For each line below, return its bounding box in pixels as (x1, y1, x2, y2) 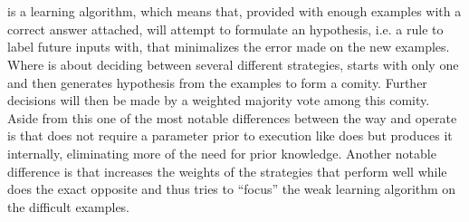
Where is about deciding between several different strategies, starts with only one (7, 54, 459, 73)
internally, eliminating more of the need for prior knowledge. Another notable (7, 143, 436, 162)
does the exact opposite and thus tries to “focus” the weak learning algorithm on (7, 179, 456, 198)
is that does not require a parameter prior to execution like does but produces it (7, 126, 453, 145)
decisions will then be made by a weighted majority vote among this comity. (7, 91, 430, 110)
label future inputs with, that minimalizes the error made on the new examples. (7, 37, 450, 56)
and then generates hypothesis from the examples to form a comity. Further (7, 72, 427, 92)
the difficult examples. (7, 197, 130, 216)
